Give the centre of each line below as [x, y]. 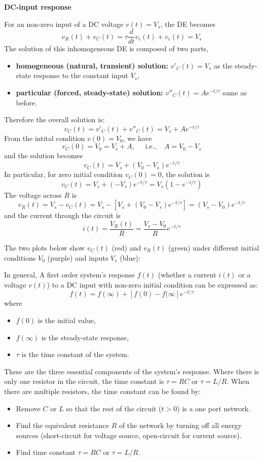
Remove [28, 408]
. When [238, 381]
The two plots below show [45, 247]
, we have [137, 138]
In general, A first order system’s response [70, 275]
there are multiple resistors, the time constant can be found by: [102, 391]
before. [27, 102]
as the [223, 65]
